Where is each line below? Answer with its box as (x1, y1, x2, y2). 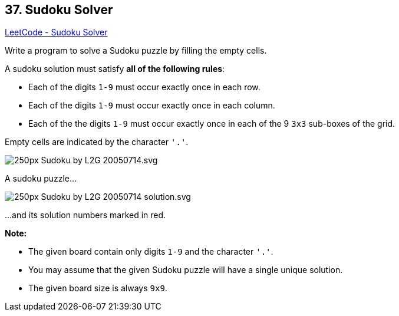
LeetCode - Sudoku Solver (5, 27, 108, 38)
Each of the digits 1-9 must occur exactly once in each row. (28, 82, 260, 93)
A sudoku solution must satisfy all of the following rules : (5, 64, 225, 74)
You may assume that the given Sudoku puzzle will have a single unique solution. (28, 265, 343, 275)
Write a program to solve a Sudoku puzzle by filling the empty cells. (5, 45, 267, 56)
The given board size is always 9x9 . (28, 283, 167, 294)
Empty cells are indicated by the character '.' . (5, 137, 189, 147)
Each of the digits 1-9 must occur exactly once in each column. (28, 100, 275, 111)
